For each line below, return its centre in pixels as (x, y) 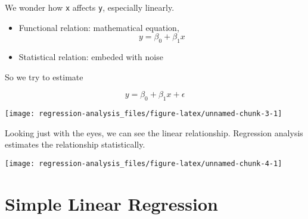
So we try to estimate (44, 76)
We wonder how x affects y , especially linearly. (90, 7)
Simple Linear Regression (111, 203)
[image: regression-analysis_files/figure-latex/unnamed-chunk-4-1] (144, 163)
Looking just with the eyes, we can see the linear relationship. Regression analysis (154, 132)
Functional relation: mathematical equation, (99, 27)
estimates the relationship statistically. (75, 144)
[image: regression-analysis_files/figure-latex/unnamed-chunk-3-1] (144, 114)
